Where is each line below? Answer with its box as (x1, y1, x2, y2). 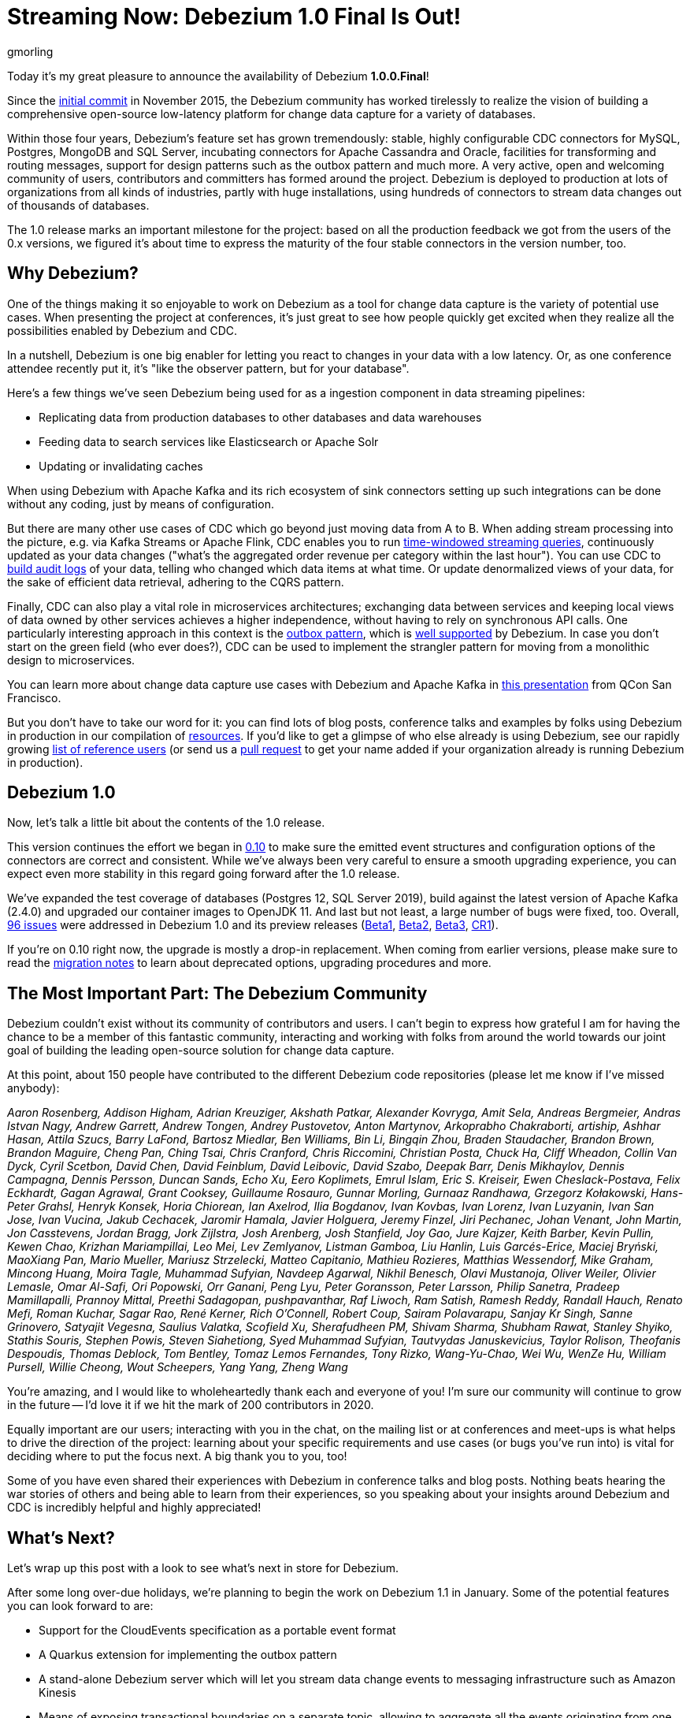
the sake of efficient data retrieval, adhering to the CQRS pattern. (7, 575, 344, 589)
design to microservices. (7, 653, 135, 667)
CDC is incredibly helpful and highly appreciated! (7, 1500, 262, 1515)
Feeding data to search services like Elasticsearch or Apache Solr (39, 434, 379, 448)
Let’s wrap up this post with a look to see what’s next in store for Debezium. (7, 1561, 399, 1575)
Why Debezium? (7, 263, 139, 284)
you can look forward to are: (7, 1599, 154, 1613)
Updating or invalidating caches (39, 459, 203, 473)
